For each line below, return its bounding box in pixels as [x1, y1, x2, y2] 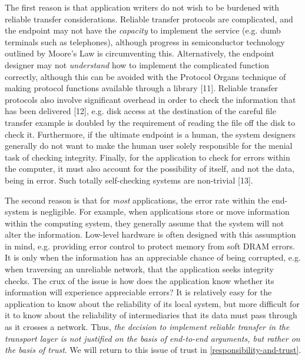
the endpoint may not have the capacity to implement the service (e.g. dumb [5, 24, 281, 36]
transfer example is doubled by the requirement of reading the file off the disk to [5, 116, 296, 128]
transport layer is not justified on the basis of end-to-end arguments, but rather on [5, 332, 300, 344]
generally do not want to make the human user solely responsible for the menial [5, 139, 293, 152]
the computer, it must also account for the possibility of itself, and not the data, [5, 162, 295, 175]
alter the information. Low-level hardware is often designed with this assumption [5, 228, 296, 241]
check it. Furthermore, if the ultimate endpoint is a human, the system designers [5, 128, 296, 140]
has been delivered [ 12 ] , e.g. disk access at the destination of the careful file [5, 105, 276, 117]
